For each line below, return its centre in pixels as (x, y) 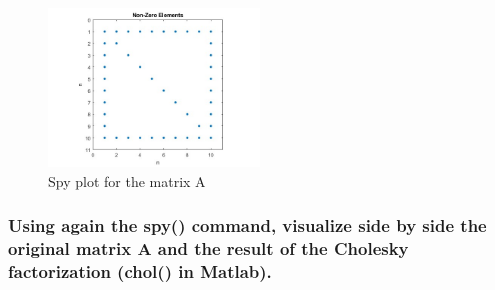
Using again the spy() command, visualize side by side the (247, 225)
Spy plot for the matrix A (127, 180)
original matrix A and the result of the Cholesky (208, 248)
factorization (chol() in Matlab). (140, 270)
